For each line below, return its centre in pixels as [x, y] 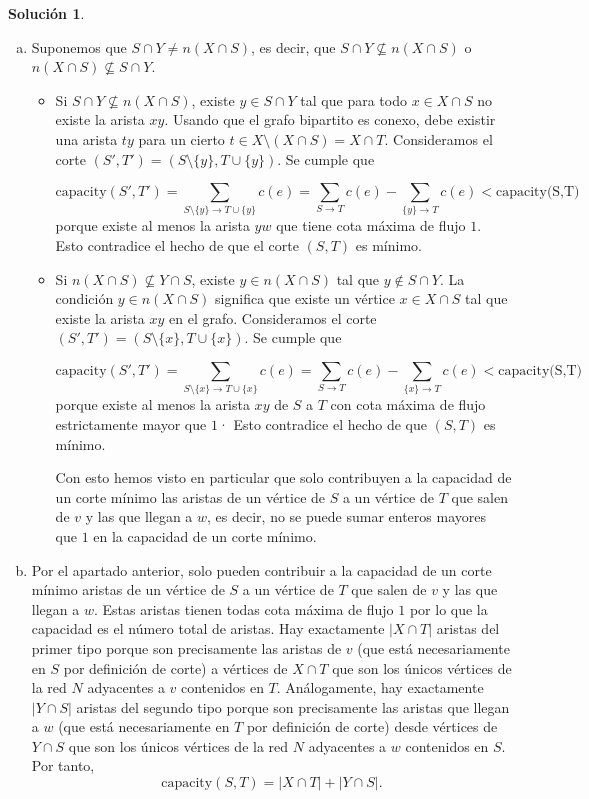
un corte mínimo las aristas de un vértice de [190, 496]
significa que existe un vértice [305, 298]
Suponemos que [79, 46]
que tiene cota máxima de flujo [371, 225]
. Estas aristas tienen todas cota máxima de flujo [243, 608]
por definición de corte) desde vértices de [372, 726]
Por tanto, [63, 765]
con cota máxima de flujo [408, 404]
